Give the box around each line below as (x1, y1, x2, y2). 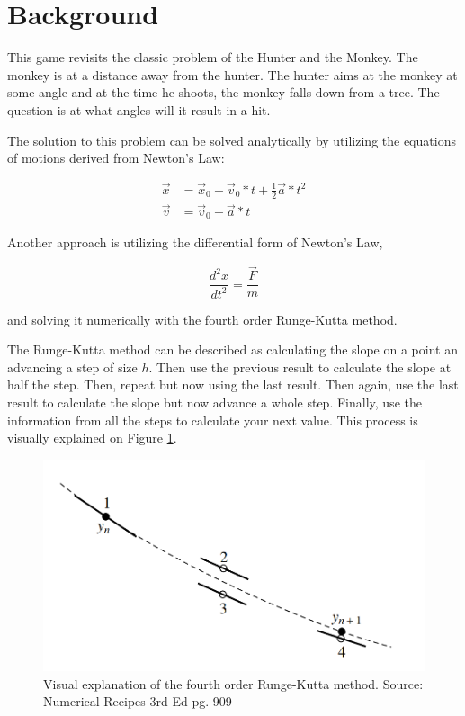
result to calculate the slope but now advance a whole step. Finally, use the (7, 393, 422, 412)
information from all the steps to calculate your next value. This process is (7, 410, 418, 429)
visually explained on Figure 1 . (7, 428, 177, 447)
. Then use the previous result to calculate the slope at (148, 357, 452, 376)
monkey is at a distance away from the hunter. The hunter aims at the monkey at (7, 65, 458, 84)
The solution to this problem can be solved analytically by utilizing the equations (7, 130, 456, 149)
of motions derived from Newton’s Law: (7, 148, 225, 167)
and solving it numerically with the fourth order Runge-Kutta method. (7, 309, 398, 328)
